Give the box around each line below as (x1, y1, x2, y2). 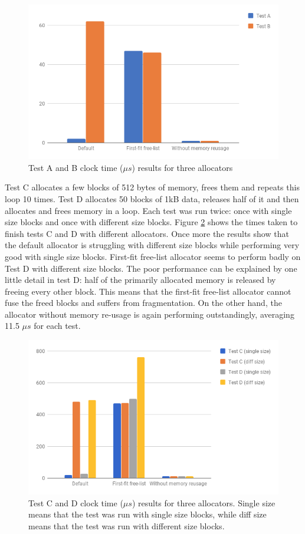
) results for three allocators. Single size (132, 496, 276, 509)
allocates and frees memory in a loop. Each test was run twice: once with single (5, 204, 292, 216)
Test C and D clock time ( (28, 496, 123, 509)
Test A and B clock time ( (28, 161, 123, 173)
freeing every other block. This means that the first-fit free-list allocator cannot (5, 285, 291, 297)
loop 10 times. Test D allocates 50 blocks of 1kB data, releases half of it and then (5, 192, 299, 205)
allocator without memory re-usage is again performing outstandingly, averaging (5, 308, 294, 320)
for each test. (34, 319, 81, 332)
